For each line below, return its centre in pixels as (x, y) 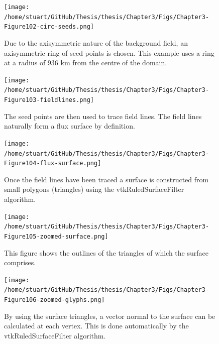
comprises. (20, 262)
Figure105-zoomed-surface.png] (56, 236)
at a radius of (25, 63)
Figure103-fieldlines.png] (49, 100)
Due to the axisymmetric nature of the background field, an (96, 42)
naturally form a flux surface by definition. (70, 126)
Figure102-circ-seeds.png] (49, 27)
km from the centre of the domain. (114, 63)
